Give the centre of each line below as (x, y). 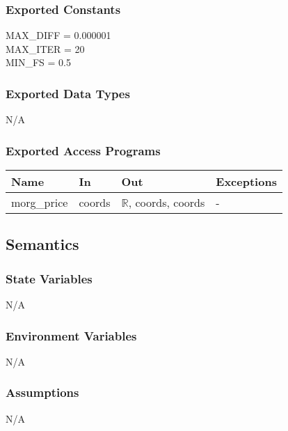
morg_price (40, 203)
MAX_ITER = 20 (45, 48)
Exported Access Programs (83, 150)
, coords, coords (167, 203)
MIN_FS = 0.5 (38, 62)
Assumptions (42, 392)
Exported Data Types (68, 93)
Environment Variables (71, 335)
